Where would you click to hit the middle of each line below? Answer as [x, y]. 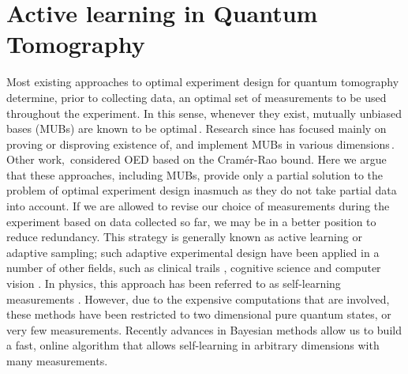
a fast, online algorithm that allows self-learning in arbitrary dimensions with [193, 345]
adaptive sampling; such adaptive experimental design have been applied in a [193, 252]
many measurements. [57, 361]
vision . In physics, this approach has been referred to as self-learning [174, 283]
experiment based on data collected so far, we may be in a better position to [191, 221]
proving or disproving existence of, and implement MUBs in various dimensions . [201, 144]
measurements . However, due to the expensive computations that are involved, [198, 298]
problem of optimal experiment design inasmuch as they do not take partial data [202, 190]
